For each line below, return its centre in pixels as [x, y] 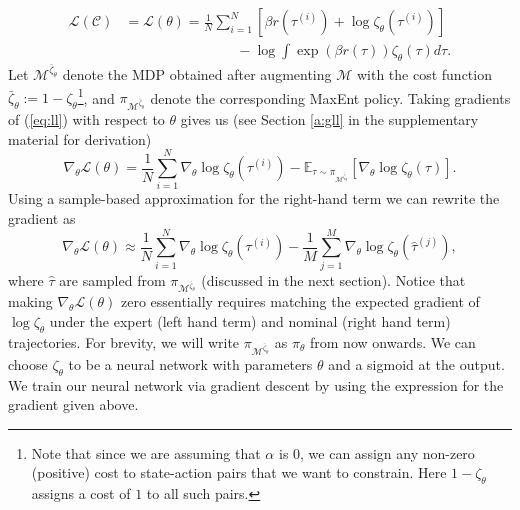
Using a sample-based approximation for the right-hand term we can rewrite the [254, 198]
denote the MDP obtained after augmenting [197, 73]
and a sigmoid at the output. [416, 363]
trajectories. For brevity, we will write [124, 341]
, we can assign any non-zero [387, 452]
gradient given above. [73, 404]
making [30, 301]
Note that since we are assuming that [146, 452]
